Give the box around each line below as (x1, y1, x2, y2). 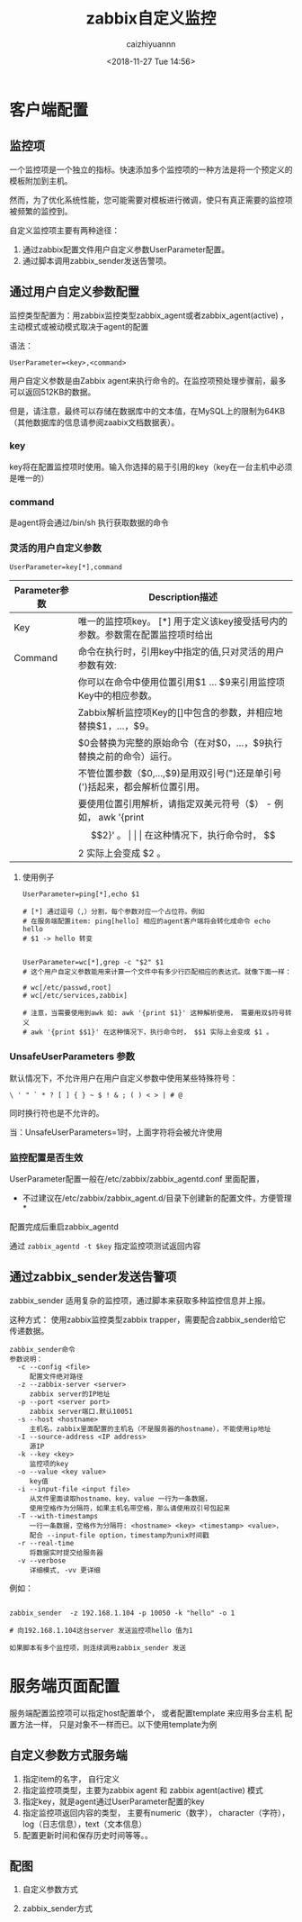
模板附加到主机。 (9, 175, 73, 186)
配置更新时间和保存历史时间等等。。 (22, 1829, 153, 1840)
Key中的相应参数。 (77, 690, 157, 703)
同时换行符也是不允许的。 (9, 1107, 104, 1118)
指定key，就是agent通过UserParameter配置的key (22, 1796, 205, 1807)
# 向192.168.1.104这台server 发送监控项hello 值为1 (9, 1626, 193, 1635)
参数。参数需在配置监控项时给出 (77, 629, 214, 641)
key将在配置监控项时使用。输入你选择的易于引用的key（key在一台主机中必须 (9, 461, 293, 472)
